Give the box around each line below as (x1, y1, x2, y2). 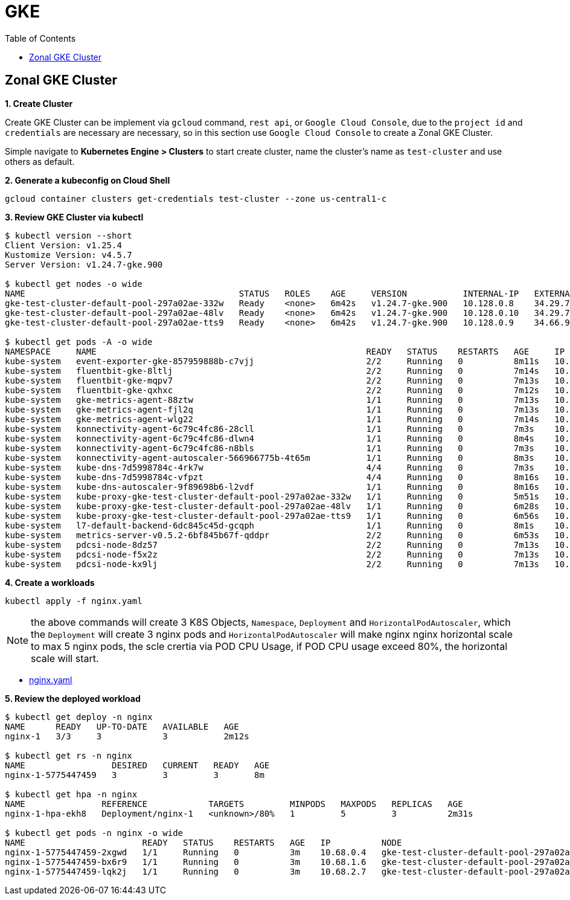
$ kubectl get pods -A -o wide (5, 336, 153, 347)
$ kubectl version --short (5, 230, 132, 240)
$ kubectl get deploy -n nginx (5, 712, 153, 722)
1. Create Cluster (5, 98, 73, 109)
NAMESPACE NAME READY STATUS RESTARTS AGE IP (5, 346, 565, 356)
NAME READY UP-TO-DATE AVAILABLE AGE (5, 721, 239, 731)
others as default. (5, 156, 75, 167)
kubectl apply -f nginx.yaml (5, 596, 142, 606)
